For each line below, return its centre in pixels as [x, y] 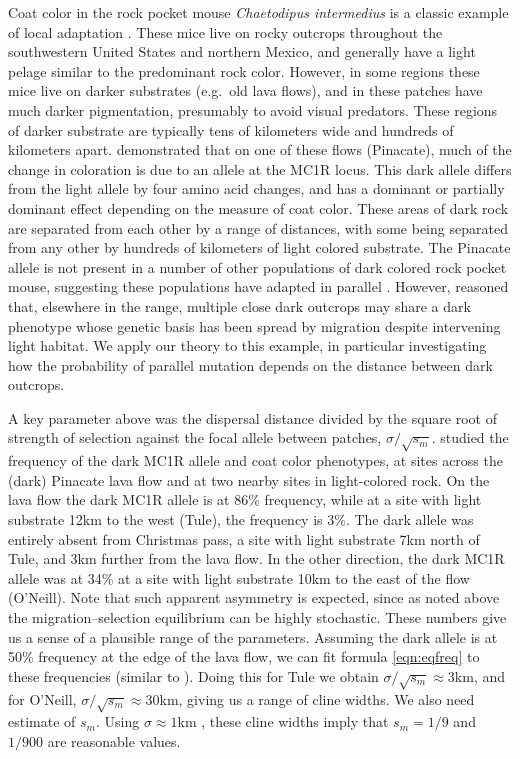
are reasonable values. [114, 740]
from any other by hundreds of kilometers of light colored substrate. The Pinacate [259, 247]
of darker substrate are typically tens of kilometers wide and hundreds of [231, 129]
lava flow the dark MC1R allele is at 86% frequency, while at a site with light [245, 499]
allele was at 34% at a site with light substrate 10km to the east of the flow [239, 577]
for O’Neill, [42, 698]
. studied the [470, 437]
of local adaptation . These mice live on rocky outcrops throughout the [225, 31]
